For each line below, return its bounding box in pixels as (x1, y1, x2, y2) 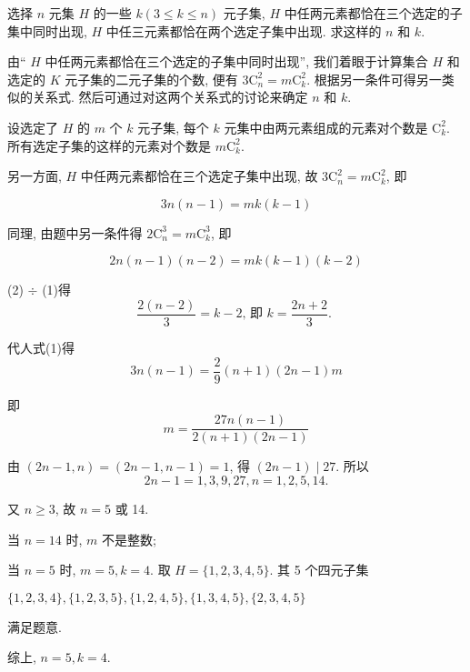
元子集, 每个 (137, 117, 209, 136)
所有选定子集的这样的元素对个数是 (7, 135, 211, 155)
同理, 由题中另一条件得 (7, 223, 143, 242)
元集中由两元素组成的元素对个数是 (224, 117, 428, 136)
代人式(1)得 (7, 338, 75, 356)
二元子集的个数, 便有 (115, 69, 238, 88)
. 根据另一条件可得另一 (306, 69, 442, 88)
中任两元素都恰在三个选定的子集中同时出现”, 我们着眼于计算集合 (45, 52, 428, 71)
